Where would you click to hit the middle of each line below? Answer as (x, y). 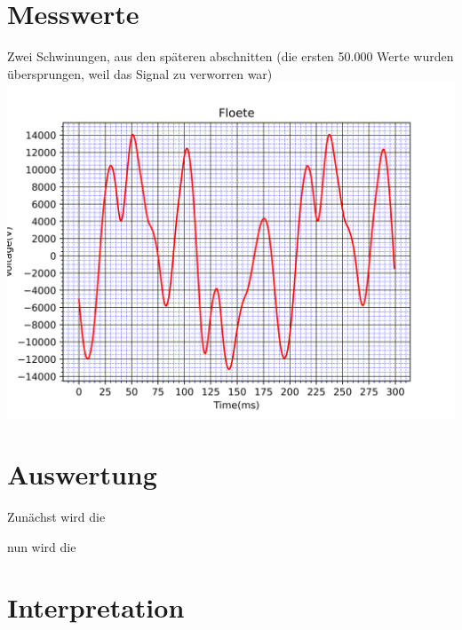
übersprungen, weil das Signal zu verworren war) (140, 73)
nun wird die (42, 546)
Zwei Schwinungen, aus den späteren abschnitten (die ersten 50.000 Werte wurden (231, 56)
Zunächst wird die (56, 517)
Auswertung (82, 474)
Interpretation (96, 607)
